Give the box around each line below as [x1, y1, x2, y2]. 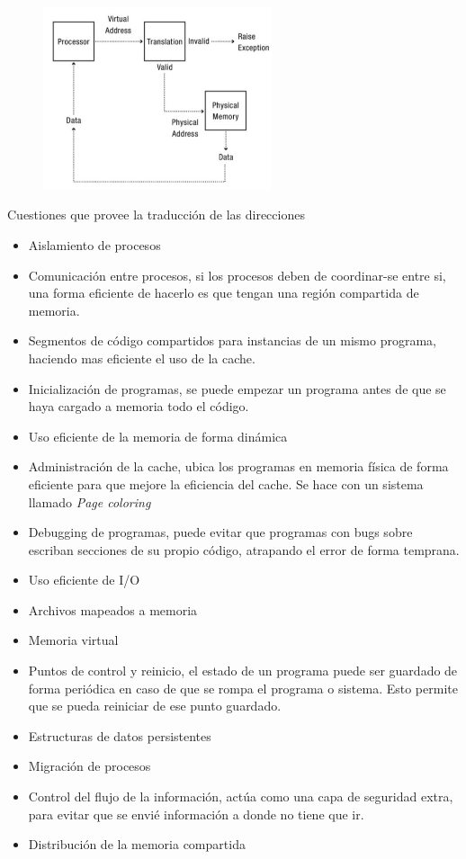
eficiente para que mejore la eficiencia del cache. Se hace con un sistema [28, 474, 424, 493]
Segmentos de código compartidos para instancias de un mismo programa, [28, 331, 436, 350]
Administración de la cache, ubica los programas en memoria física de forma [28, 457, 449, 476]
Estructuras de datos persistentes [28, 726, 211, 745]
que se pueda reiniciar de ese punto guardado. [28, 696, 282, 715]
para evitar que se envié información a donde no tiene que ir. [28, 804, 364, 823]
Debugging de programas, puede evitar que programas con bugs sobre [28, 523, 413, 541]
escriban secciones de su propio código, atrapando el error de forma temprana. [28, 540, 460, 559]
